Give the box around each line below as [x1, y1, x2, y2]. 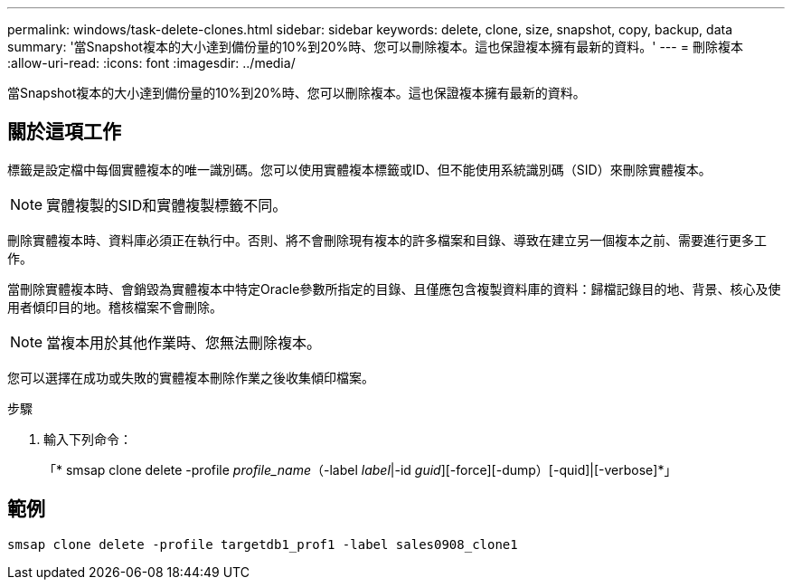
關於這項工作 [7, 120, 121, 144]
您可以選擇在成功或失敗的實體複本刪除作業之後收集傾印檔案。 [7, 369, 374, 385]
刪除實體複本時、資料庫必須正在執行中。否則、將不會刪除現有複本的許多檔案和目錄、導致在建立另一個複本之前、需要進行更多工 [7, 232, 767, 248]
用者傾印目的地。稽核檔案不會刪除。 [7, 298, 222, 315]
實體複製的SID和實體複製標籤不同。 [46, 195, 288, 214]
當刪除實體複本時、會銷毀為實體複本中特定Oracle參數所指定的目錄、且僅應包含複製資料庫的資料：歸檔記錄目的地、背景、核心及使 [7, 280, 781, 297]
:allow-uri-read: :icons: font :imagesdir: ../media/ [7, 55, 296, 71]
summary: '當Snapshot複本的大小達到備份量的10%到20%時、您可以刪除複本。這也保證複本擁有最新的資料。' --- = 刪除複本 [7, 39, 743, 54]
